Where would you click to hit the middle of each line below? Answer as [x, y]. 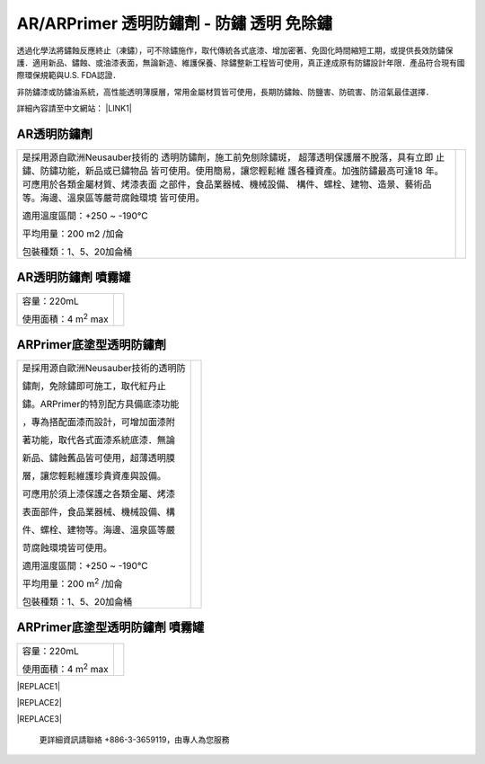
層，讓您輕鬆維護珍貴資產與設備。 [94, 476]
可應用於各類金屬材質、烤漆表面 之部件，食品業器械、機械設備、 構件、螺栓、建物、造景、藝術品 [227, 184]
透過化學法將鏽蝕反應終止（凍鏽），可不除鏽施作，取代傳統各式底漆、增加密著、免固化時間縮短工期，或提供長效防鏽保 [235, 50]
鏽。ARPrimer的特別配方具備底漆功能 [101, 404]
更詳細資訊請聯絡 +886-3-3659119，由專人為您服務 [134, 739]
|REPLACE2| [39, 702]
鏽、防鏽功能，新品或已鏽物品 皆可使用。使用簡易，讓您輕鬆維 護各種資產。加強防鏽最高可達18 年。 [233, 171]
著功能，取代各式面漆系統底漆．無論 [98, 440]
